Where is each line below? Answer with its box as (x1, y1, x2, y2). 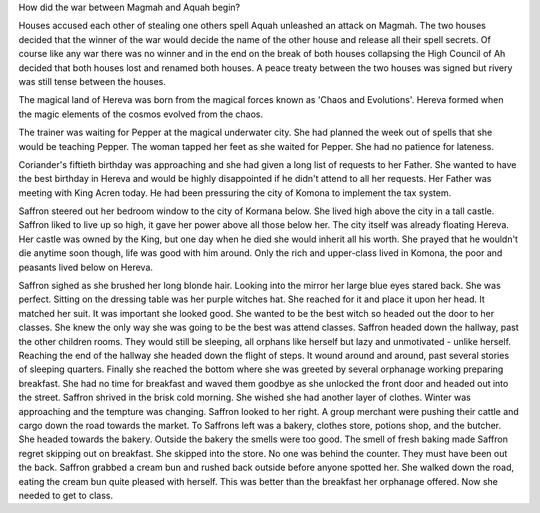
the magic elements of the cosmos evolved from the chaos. (18, 108, 264, 120)
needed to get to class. (18, 489, 114, 501)
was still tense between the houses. (18, 75, 167, 87)
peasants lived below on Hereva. (18, 261, 154, 273)
